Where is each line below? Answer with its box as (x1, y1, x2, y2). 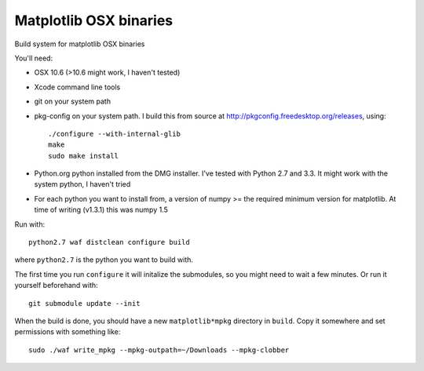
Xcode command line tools (34, 82, 121, 92)
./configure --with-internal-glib (48, 129, 181, 138)
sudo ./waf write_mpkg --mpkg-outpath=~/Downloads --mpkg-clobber (28, 345, 290, 355)
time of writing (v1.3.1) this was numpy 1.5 (34, 205, 169, 215)
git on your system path (34, 96, 111, 106)
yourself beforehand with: (14, 281, 98, 290)
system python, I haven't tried (34, 180, 131, 189)
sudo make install (48, 151, 119, 160)
